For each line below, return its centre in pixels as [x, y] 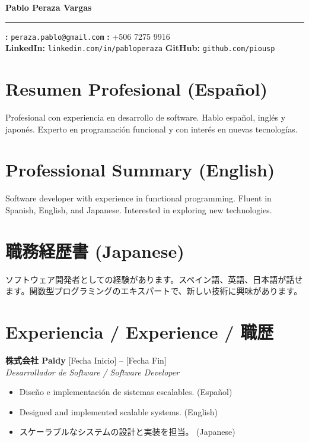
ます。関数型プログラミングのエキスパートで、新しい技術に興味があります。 [154, 291]
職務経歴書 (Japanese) [95, 250]
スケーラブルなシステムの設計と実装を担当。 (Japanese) [127, 432]
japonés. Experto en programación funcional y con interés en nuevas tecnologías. [152, 129]
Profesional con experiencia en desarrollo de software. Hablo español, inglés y [146, 117]
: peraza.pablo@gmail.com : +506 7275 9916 [88, 36]
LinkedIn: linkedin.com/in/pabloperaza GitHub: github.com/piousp [140, 48]
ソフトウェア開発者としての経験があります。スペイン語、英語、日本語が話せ [154, 279]
